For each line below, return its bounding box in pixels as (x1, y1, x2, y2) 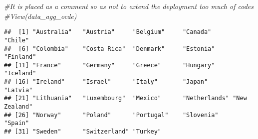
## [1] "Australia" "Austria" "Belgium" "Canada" (4, 28, 212, 36)
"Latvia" (4, 86, 33, 94)
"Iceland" (4, 70, 36, 77)
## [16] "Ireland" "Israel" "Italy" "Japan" (4, 78, 208, 86)
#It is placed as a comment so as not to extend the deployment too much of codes (4, 1, 254, 11)
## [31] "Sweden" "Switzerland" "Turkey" (4, 128, 161, 136)
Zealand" (4, 103, 33, 111)
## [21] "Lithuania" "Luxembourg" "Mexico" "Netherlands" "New (4, 95, 247, 102)
